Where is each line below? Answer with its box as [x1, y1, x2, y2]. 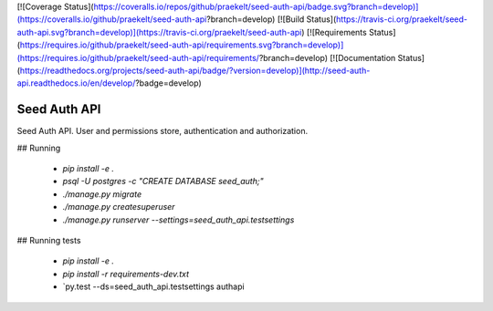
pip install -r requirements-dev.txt [62, 268, 190, 279]
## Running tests [16, 234, 81, 245]
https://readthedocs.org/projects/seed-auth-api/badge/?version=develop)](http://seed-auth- [19, 65, 371, 76]
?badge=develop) [135, 78, 203, 88]
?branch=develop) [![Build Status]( [206, 14, 337, 25]
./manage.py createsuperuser [62, 202, 175, 213]
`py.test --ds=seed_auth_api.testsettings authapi [62, 281, 246, 292]
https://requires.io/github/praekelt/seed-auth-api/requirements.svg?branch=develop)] [19, 39, 344, 50]
